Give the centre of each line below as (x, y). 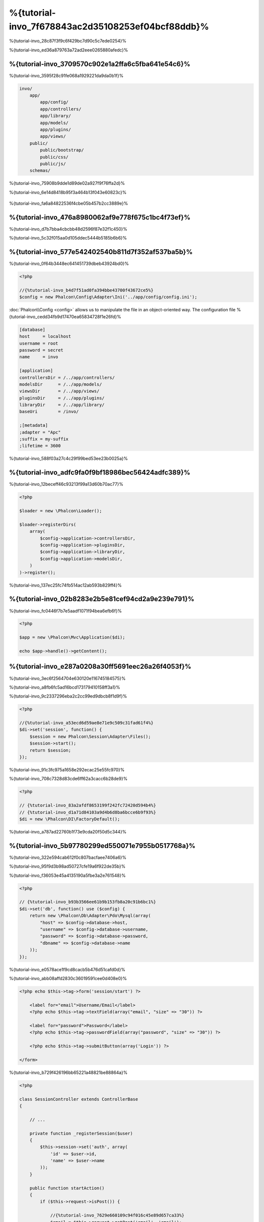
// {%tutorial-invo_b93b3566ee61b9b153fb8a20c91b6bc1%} (88, 902)
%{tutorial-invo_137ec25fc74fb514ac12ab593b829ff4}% (66, 585)
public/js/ (53, 164)
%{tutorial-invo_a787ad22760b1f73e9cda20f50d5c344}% (68, 831)
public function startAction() (67, 1188)
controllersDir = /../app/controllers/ (67, 377)
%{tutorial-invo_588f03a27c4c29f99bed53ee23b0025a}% (68, 458)
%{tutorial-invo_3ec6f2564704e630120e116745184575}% (67, 678)
